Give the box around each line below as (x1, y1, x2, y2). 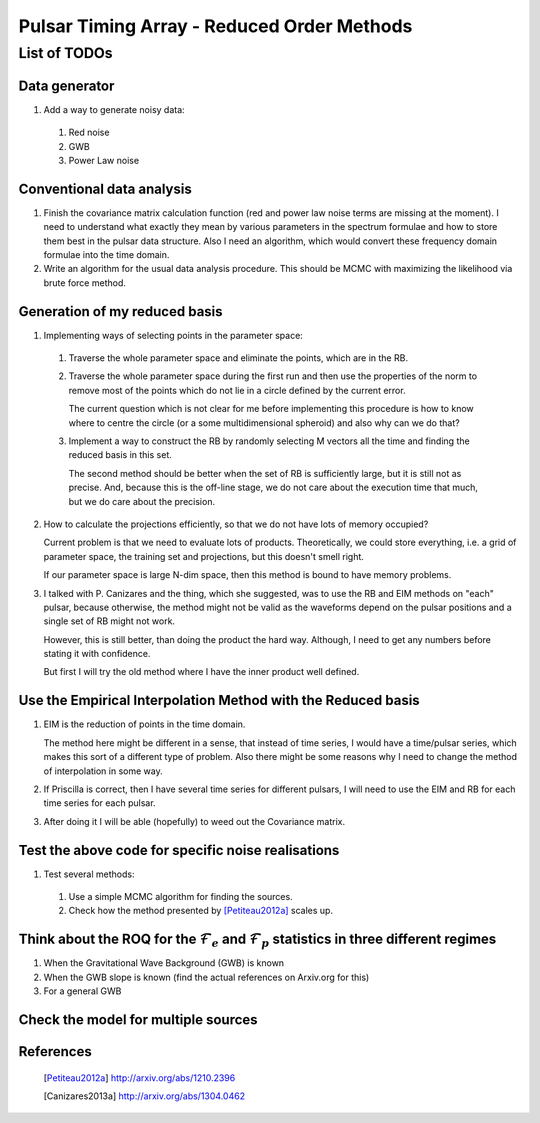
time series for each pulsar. (43, 797, 156, 809)
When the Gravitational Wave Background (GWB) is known (43, 957, 285, 969)
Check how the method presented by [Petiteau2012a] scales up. (68, 905, 334, 917)
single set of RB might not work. (43, 615, 175, 627)
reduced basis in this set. (68, 449, 172, 461)
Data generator (18, 77, 115, 94)
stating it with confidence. (43, 648, 151, 660)
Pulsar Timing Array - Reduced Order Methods (18, 15, 413, 37)
